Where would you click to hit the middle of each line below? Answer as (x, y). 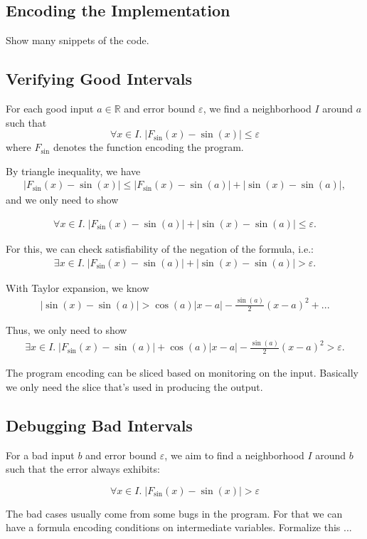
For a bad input (40, 455)
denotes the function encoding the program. (148, 147)
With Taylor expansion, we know (78, 287)
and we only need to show (62, 200)
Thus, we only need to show (67, 330)
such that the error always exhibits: (83, 469)
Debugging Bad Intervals (99, 425)
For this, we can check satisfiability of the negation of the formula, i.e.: (160, 249)
